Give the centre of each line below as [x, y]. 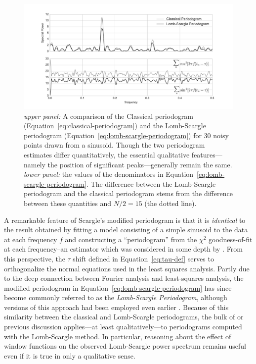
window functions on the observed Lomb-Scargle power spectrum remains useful [125, 346]
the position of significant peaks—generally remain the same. [140, 164]
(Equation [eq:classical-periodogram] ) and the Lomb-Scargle [115, 126]
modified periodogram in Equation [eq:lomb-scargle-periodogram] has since [118, 287]
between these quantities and [68, 203]
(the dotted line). [171, 203]
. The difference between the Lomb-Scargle [151, 183]
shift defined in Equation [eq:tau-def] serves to [143, 258]
